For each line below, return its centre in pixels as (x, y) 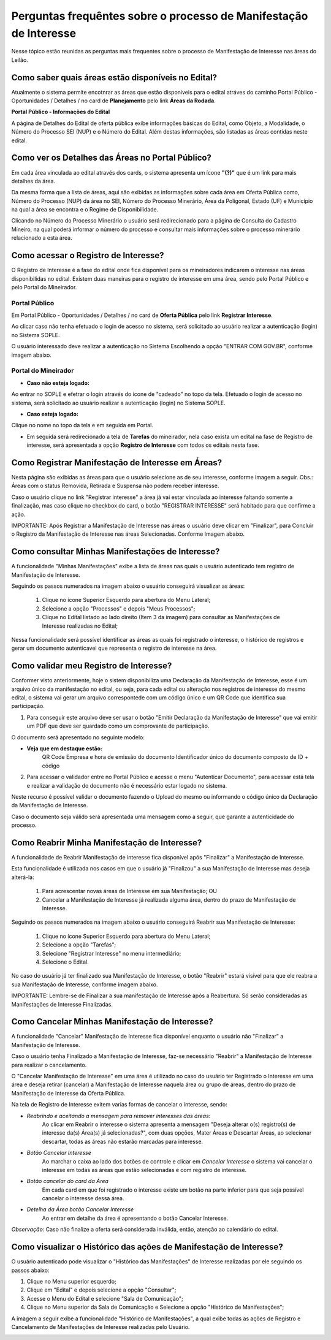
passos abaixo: (30, 1270)
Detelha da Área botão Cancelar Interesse (80, 1209)
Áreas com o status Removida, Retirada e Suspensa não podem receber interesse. (115, 486)
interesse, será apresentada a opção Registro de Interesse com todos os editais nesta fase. (143, 445)
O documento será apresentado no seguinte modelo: (78, 737)
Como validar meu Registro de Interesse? (92, 666)
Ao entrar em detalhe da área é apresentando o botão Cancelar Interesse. (135, 1218)
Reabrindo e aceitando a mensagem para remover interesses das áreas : (119, 1116)
